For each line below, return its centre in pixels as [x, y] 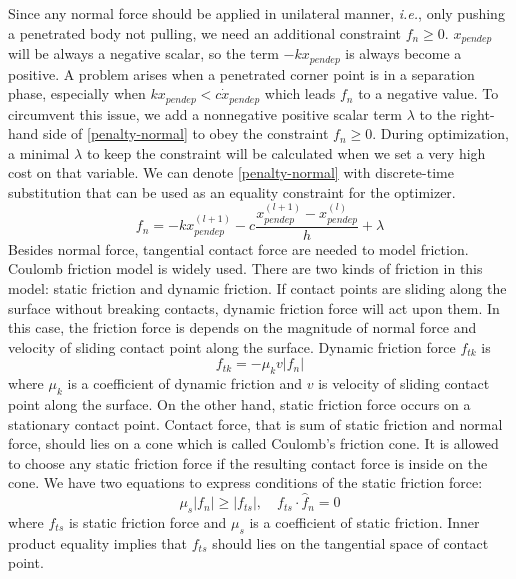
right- [477, 113]
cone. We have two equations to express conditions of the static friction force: [245, 482]
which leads [300, 93]
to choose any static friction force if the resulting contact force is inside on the [248, 462]
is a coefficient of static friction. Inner [364, 521]
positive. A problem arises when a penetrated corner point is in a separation [241, 73]
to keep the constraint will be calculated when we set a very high [286, 152]
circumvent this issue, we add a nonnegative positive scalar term [205, 113]
